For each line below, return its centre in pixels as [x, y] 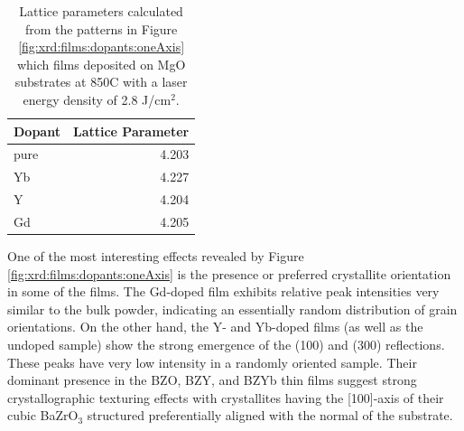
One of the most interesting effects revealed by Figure [156, 256]
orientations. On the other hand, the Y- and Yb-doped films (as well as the [215, 327]
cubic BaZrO [43, 415]
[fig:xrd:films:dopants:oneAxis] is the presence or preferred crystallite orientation [229, 273]
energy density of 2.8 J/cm [97, 99]
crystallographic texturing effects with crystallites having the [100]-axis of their [226, 397]
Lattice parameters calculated [101, 11]
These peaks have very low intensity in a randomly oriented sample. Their [212, 362]
